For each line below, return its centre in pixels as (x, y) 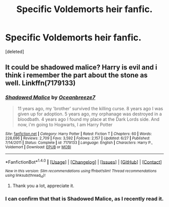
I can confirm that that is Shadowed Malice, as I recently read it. (84, 198)
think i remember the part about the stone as (76, 75)
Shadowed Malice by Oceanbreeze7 (50, 98)
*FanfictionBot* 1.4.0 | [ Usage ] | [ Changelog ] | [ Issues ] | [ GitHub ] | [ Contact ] (83, 161)
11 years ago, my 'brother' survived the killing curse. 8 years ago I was (90, 108)
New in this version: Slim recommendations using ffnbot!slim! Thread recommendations (81, 171)
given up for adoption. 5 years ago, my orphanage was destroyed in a (90, 114)
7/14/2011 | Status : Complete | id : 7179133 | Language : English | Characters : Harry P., (79, 143)
